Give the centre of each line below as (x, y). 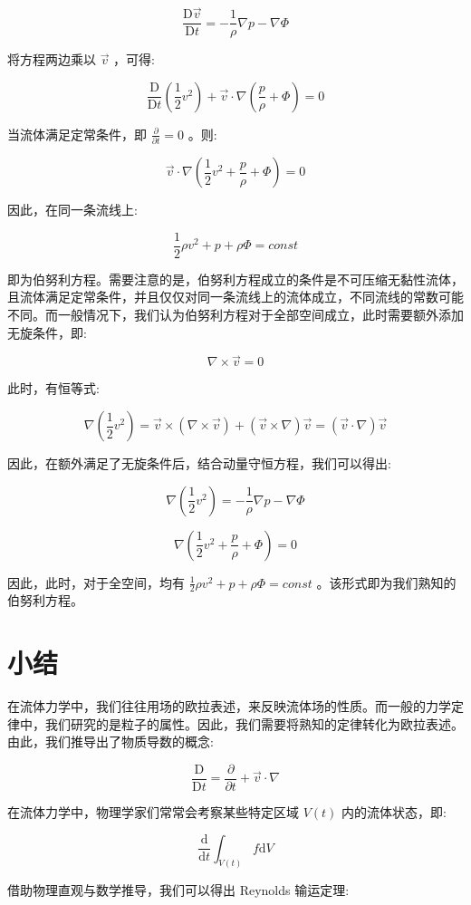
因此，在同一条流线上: (72, 210)
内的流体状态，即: (394, 812)
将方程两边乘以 (52, 59)
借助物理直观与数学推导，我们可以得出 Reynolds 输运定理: (178, 890)
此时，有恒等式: (53, 388)
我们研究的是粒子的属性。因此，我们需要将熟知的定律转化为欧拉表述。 (254, 723)
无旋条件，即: (47, 332)
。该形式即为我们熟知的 (386, 582)
